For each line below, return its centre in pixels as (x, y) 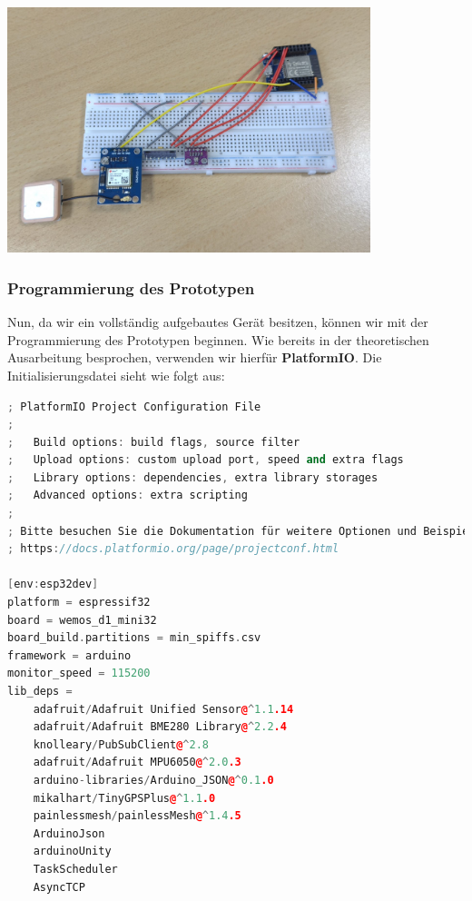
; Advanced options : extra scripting (128, 495)
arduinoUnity (72, 851)
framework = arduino (69, 655)
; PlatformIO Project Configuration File (134, 406)
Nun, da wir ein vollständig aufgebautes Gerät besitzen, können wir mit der (218, 322)
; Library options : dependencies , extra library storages (193, 477)
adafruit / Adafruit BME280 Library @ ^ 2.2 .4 (160, 727)
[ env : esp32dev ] (53, 584)
